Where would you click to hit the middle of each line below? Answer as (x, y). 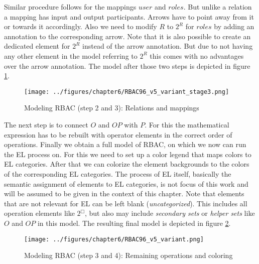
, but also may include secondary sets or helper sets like (170, 213)
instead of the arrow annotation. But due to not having (168, 46)
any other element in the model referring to (71, 55)
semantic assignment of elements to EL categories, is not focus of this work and (126, 183)
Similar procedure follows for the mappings (70, 7)
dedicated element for (37, 46)
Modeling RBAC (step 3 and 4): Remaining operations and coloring (128, 255)
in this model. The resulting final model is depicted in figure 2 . (134, 223)
